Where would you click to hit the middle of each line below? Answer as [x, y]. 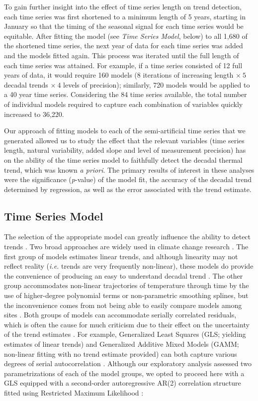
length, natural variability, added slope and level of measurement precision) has [125, 150]
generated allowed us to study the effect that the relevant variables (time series [124, 140]
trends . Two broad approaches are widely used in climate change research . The [126, 247]
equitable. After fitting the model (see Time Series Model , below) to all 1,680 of [126, 36]
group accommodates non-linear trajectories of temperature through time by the [127, 285]
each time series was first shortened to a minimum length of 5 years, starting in [125, 16]
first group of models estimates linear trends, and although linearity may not [121, 256]
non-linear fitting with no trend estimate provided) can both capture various [121, 353]
